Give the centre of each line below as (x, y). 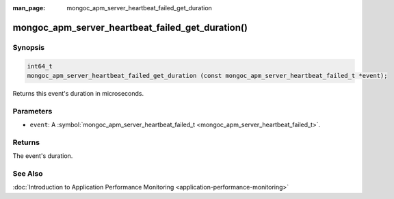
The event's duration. (43, 156)
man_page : (29, 8)
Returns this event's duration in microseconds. (78, 93)
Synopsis (28, 47)
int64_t (40, 66)
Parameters (32, 111)
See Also (28, 173)
